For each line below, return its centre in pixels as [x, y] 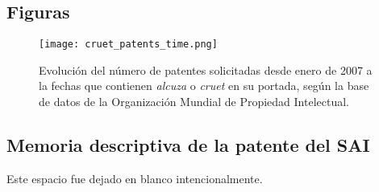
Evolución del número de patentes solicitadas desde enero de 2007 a [206, 69]
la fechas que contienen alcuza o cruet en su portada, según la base [204, 86]
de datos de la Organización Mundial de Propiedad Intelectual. [194, 102]
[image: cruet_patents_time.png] [128, 45]
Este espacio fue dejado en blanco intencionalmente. [135, 178]
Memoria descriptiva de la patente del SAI [188, 145]
